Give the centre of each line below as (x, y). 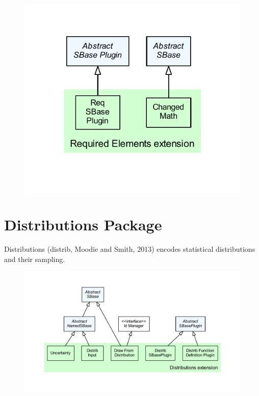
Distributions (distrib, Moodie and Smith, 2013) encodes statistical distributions (130, 249)
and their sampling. (35, 259)
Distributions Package (83, 225)
